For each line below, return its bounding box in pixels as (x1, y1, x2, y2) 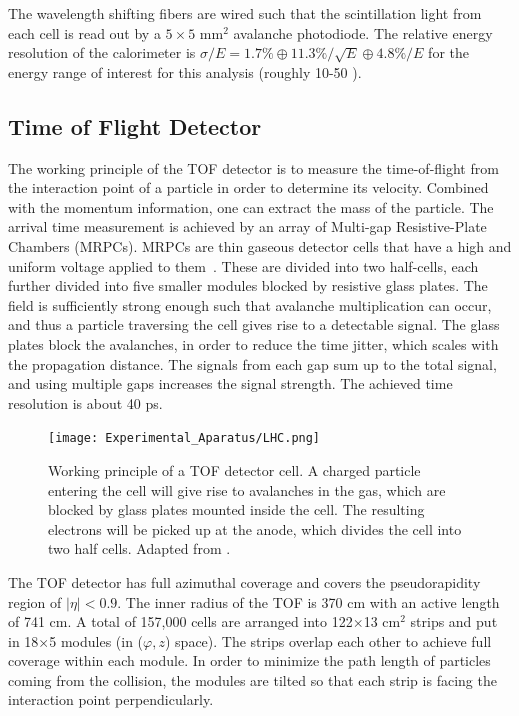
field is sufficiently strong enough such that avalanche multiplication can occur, (8, 294, 492, 315)
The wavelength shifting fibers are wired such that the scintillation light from (8, 3, 482, 23)
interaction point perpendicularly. (8, 689, 214, 710)
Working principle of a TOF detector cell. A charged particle (48, 459, 421, 480)
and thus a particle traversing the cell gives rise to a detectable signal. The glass (8, 314, 500, 335)
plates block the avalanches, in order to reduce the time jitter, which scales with (8, 333, 499, 354)
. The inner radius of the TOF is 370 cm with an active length (117, 591, 500, 612)
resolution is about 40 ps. (8, 392, 163, 413)
